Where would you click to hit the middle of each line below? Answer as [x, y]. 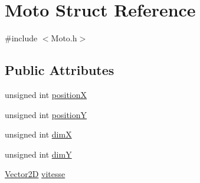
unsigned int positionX [46, 94]
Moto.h [64, 38]
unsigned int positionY [46, 114]
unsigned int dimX [38, 134]
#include [21, 38]
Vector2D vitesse [35, 174]
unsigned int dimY [38, 154]
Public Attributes [60, 70]
